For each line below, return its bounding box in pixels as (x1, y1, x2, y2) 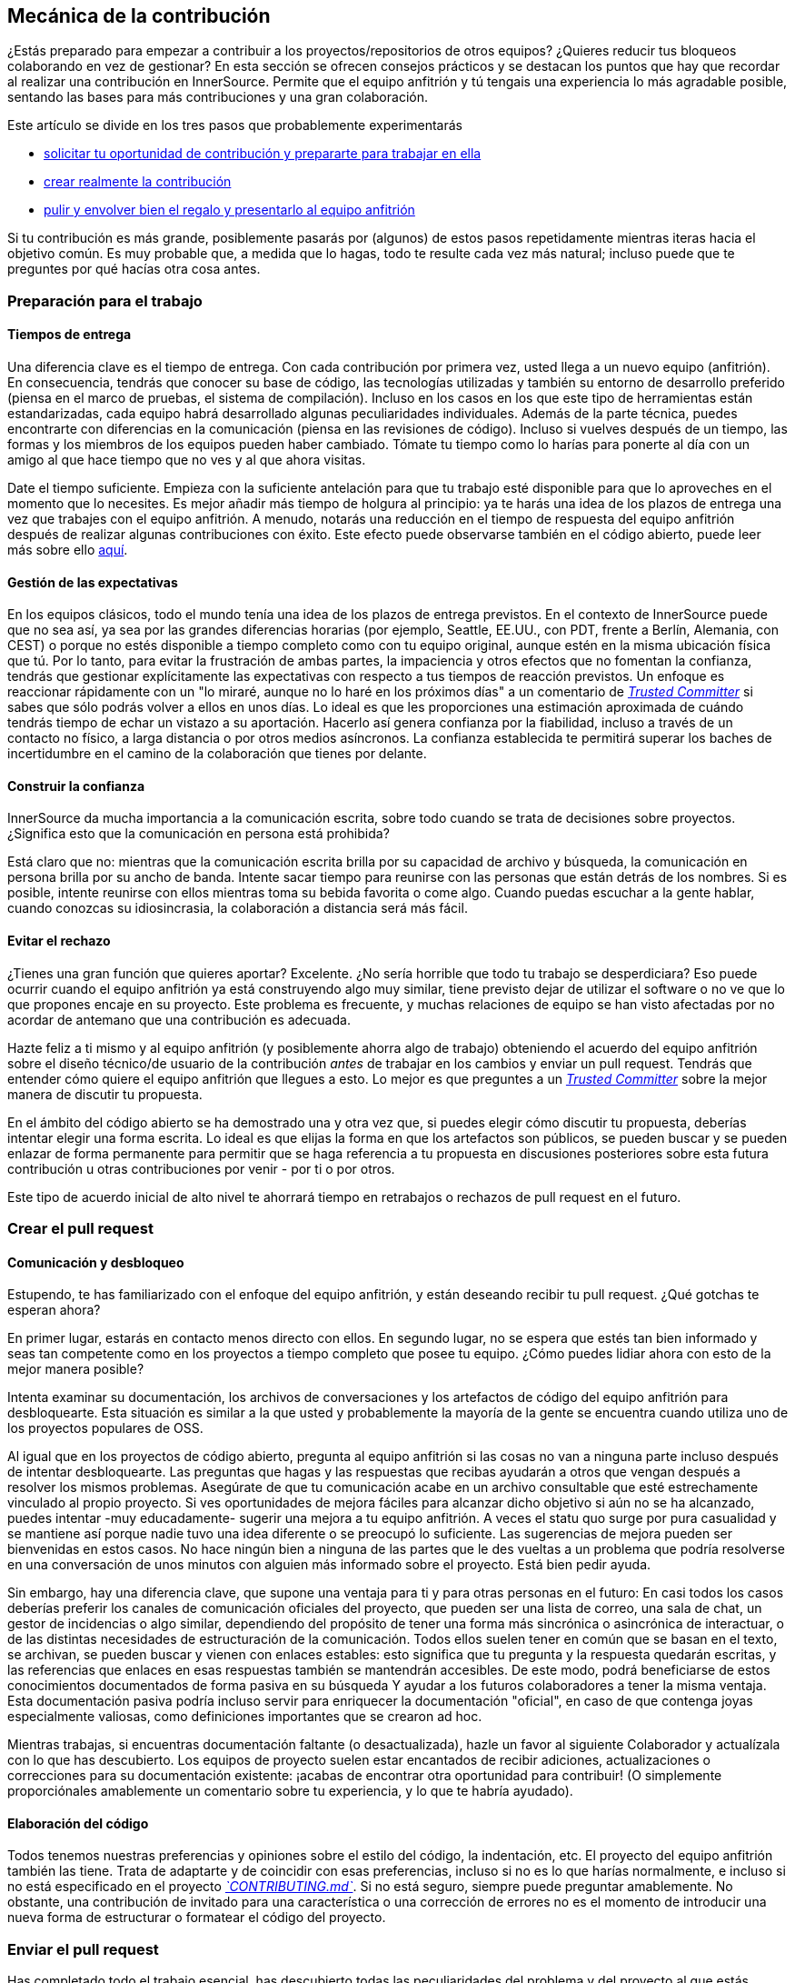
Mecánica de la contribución (7, 5, 271, 27)
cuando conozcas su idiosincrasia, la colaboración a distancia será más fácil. (7, 900, 468, 916)
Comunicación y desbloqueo (7, 1254, 184, 1270)
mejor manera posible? (7, 1361, 144, 1377)
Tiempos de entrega (7, 326, 132, 343)
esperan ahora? (7, 1302, 101, 1318)
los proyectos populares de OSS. (7, 1420, 204, 1437)
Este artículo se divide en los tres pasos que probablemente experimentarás (7, 117, 462, 134)
